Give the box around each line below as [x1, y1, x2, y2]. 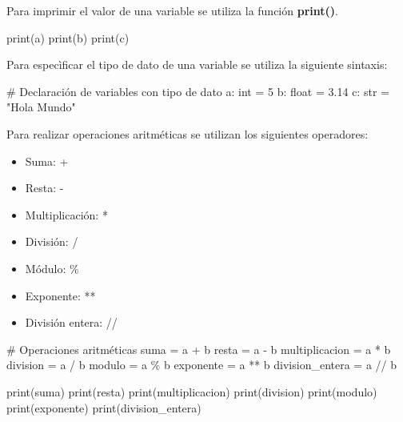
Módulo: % [25, 259, 79, 276]
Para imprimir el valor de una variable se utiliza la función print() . [6, 2, 338, 18]
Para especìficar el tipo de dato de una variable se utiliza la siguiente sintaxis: [6, 56, 388, 73]
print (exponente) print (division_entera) [6, 399, 201, 416]
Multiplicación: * [25, 206, 108, 223]
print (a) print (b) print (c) [6, 29, 130, 46]
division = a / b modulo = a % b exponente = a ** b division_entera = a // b [6, 356, 397, 373]
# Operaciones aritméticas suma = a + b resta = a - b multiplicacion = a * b [6, 340, 391, 357]
